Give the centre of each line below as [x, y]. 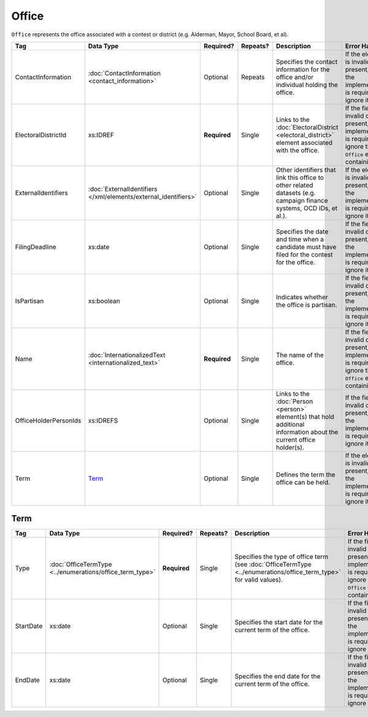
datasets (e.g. [296, 193]
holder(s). [290, 447]
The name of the [300, 355]
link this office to [300, 177]
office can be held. [303, 482]
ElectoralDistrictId [41, 135]
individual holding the [307, 85]
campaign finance [302, 201]
